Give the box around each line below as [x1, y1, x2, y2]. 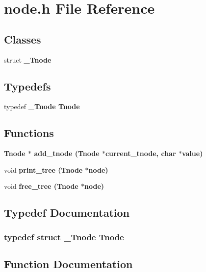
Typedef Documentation [4, 205, 129, 220]
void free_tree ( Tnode [4, 181, 78, 191]
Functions [4, 125, 54, 140]
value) [181, 148, 203, 159]
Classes [4, 31, 41, 46]
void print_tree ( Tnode [4, 164, 83, 175]
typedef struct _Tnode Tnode [4, 230, 124, 243]
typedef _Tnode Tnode [4, 101, 80, 112]
